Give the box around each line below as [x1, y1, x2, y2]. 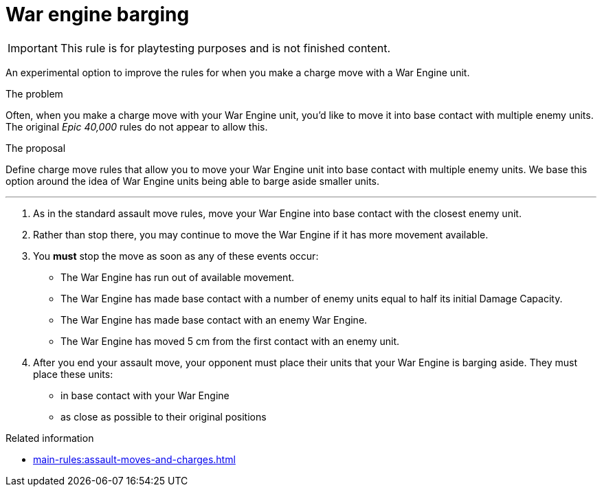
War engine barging [5, 3, 190, 26]
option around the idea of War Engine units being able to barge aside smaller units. [5, 175, 380, 187]
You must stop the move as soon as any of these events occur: [33, 249, 319, 262]
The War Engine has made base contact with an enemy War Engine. [60, 313, 368, 326]
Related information [5, 432, 94, 444]
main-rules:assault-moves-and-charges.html [33, 453, 236, 465]
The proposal [5, 142, 66, 154]
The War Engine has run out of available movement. [60, 271, 295, 283]
